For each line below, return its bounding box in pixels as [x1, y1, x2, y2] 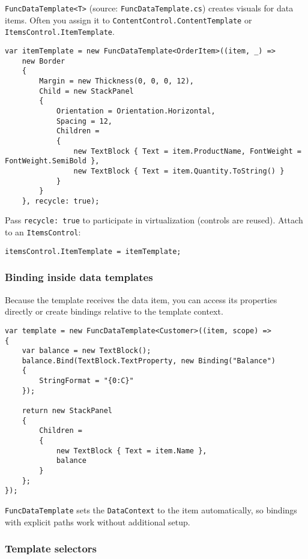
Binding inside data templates [5, 270, 153, 285]
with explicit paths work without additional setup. [5, 515, 190, 528]
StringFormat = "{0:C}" [39, 376, 134, 385]
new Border [22, 56, 65, 65]
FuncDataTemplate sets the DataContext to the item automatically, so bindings [5, 504, 297, 516]
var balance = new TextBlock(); [22, 346, 151, 355]
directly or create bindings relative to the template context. [5, 305, 223, 318]
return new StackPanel [22, 406, 112, 415]
